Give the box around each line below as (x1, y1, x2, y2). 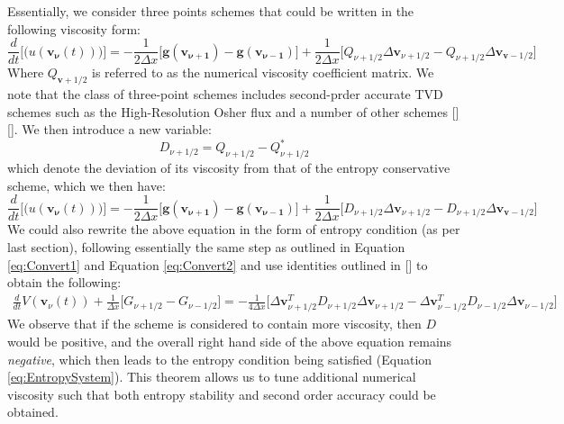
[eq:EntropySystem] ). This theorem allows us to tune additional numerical (7, 367, 416, 386)
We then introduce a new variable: (22, 120, 212, 139)
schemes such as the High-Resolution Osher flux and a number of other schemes (7, 102, 448, 121)
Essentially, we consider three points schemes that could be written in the (7, 2, 414, 20)
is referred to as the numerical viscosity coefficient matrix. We (92, 63, 434, 82)
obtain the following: (7, 273, 122, 292)
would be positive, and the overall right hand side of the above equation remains (7, 332, 452, 351)
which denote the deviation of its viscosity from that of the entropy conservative (7, 158, 450, 177)
